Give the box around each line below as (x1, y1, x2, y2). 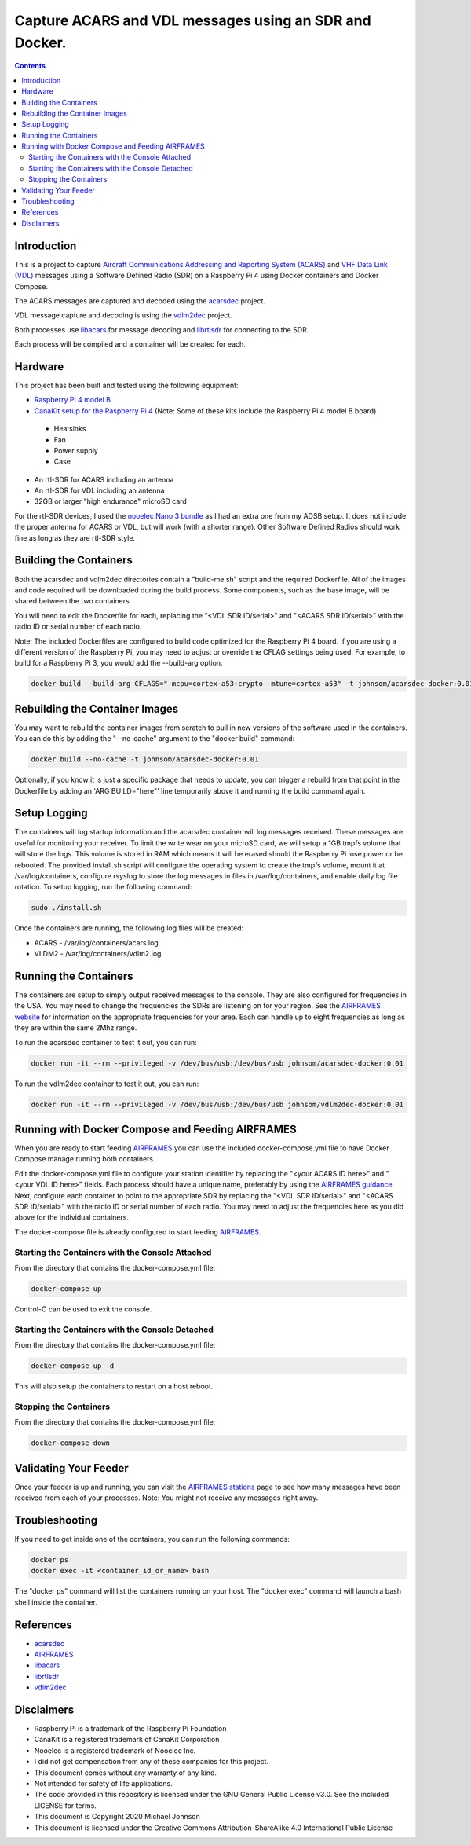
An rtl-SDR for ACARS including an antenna (34, 475, 174, 484)
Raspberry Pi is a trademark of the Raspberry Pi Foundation (34, 1724, 227, 1733)
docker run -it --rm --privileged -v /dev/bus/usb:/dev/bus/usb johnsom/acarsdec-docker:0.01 (31, 1058, 404, 1068)
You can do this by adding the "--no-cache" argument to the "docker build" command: (14, 734, 295, 743)
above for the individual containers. (14, 1212, 130, 1222)
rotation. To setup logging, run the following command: (14, 882, 192, 892)
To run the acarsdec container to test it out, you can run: (14, 1037, 198, 1047)
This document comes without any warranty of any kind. (34, 1768, 217, 1777)
